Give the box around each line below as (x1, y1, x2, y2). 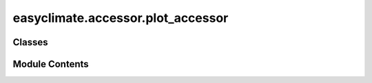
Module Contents (12, 58, 89, 70)
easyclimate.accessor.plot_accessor (12, 10, 229, 25)
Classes (12, 36, 48, 48)
